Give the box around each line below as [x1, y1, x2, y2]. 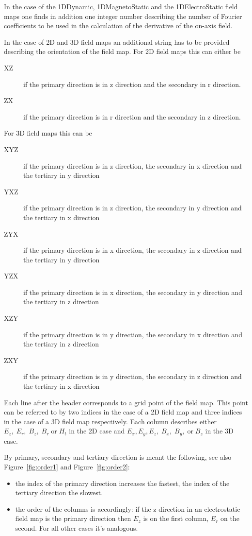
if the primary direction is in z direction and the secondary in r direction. [23, 79, 241, 89]
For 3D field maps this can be [4, 128, 92, 138]
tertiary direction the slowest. [15, 487, 103, 498]
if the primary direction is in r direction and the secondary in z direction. [23, 111, 241, 121]
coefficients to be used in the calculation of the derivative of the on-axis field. [4, 20, 233, 31]
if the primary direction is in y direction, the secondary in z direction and [23, 371, 242, 381]
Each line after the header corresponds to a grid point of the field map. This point [4, 397, 248, 407]
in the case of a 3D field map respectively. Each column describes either [4, 416, 217, 426]
